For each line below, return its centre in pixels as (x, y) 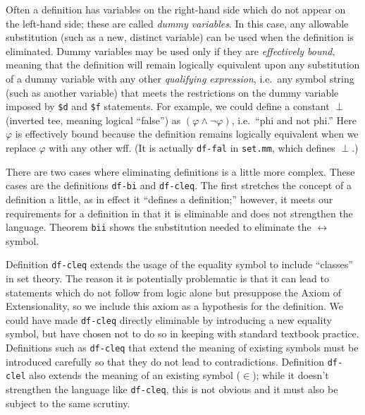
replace (21, 148)
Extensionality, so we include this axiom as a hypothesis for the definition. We (175, 306)
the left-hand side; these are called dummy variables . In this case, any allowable (177, 23)
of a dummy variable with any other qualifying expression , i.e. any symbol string (180, 78)
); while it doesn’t (291, 375)
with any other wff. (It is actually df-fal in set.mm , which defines (192, 148)
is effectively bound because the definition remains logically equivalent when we (187, 134)
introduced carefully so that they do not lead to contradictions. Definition (165, 361)
